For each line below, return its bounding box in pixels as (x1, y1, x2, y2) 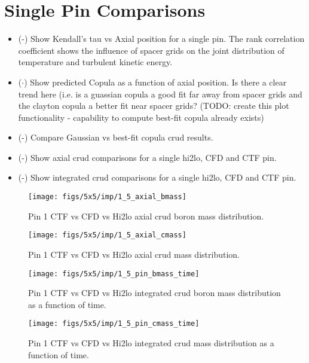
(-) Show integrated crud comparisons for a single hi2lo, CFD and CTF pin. (18, 171, 296, 184)
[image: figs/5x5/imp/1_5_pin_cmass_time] (28, 319, 200, 328)
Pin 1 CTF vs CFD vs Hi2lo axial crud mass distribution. (28, 248, 240, 260)
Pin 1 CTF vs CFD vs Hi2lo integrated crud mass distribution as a (28, 337, 274, 349)
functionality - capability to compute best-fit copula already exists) (18, 111, 264, 123)
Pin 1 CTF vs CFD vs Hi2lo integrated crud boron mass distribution (28, 286, 281, 299)
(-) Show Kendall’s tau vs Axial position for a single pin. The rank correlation (18, 32, 305, 45)
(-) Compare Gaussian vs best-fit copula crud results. (18, 131, 213, 144)
